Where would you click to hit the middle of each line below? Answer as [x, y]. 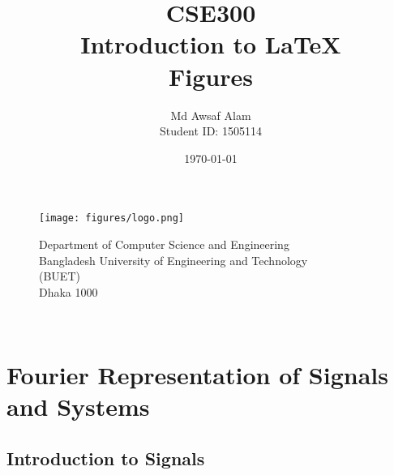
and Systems [78, 407]
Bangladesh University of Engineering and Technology [173, 260]
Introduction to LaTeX [211, 44]
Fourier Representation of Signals [197, 375]
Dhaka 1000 [69, 291]
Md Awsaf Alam [211, 115]
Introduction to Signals [106, 458]
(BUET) [60, 276]
